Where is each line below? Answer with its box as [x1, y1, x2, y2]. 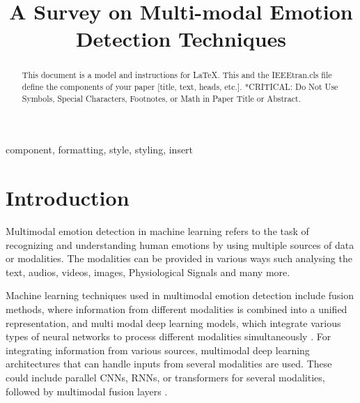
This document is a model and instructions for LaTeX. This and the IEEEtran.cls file [22, 69, 332, 81]
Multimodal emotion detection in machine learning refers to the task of [6, 224, 309, 238]
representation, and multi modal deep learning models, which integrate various [6, 315, 341, 330]
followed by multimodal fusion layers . [6, 383, 168, 398]
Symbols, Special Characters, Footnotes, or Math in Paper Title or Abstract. [22, 92, 301, 104]
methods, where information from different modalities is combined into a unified [6, 302, 347, 317]
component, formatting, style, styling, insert [6, 142, 194, 157]
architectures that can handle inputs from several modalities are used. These [6, 356, 332, 371]
